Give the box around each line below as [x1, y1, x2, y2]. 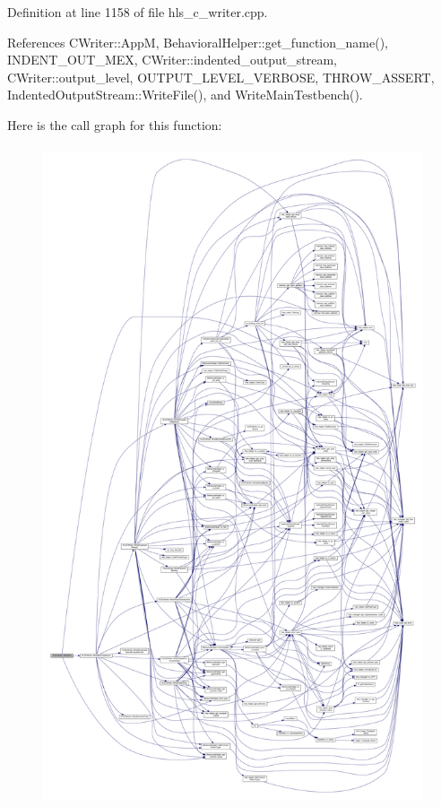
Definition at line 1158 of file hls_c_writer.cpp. [7, 3, 268, 21]
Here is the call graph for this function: [7, 115, 222, 134]
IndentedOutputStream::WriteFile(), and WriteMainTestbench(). [7, 85, 363, 104]
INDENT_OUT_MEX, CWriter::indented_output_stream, [7, 50, 337, 69]
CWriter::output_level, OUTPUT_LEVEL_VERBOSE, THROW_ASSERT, [7, 67, 435, 86]
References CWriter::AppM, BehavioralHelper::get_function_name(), [7, 32, 388, 51]
